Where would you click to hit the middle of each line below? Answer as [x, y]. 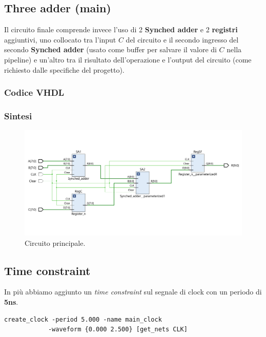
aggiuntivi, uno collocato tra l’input [60, 39]
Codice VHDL [34, 92]
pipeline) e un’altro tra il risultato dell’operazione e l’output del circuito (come [128, 59]
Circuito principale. [55, 243]
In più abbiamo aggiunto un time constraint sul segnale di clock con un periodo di [133, 292]
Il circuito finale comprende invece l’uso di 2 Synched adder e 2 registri [121, 29]
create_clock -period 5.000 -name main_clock [83, 319]
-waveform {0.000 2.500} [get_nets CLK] [118, 330]
